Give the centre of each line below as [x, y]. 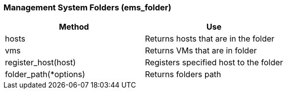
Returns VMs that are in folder [201, 51]
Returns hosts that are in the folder [210, 39]
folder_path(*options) [45, 74]
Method [74, 27]
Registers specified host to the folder [214, 63]
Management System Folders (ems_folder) [87, 7]
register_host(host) [40, 63]
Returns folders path [183, 74]
